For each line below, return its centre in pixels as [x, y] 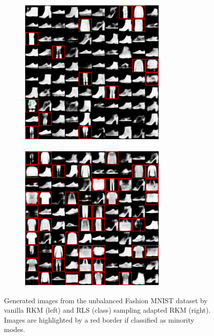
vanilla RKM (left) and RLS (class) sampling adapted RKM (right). [107, 310]
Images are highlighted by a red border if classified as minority [99, 319]
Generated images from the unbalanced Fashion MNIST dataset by [106, 300]
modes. [15, 329]
